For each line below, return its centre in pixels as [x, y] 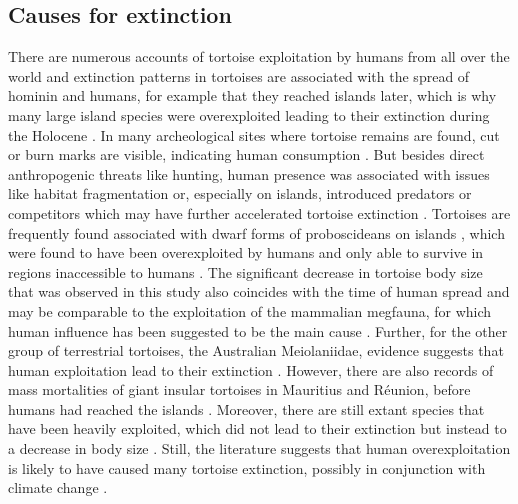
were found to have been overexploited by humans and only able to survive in [246, 252]
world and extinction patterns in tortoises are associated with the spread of [239, 75]
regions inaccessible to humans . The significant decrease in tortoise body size [245, 271]
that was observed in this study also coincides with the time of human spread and [259, 291]
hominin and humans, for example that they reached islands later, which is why [252, 95]
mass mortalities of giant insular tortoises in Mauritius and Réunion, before [239, 389]
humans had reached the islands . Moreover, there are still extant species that [246, 408]
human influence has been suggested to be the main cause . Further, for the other [258, 330]
